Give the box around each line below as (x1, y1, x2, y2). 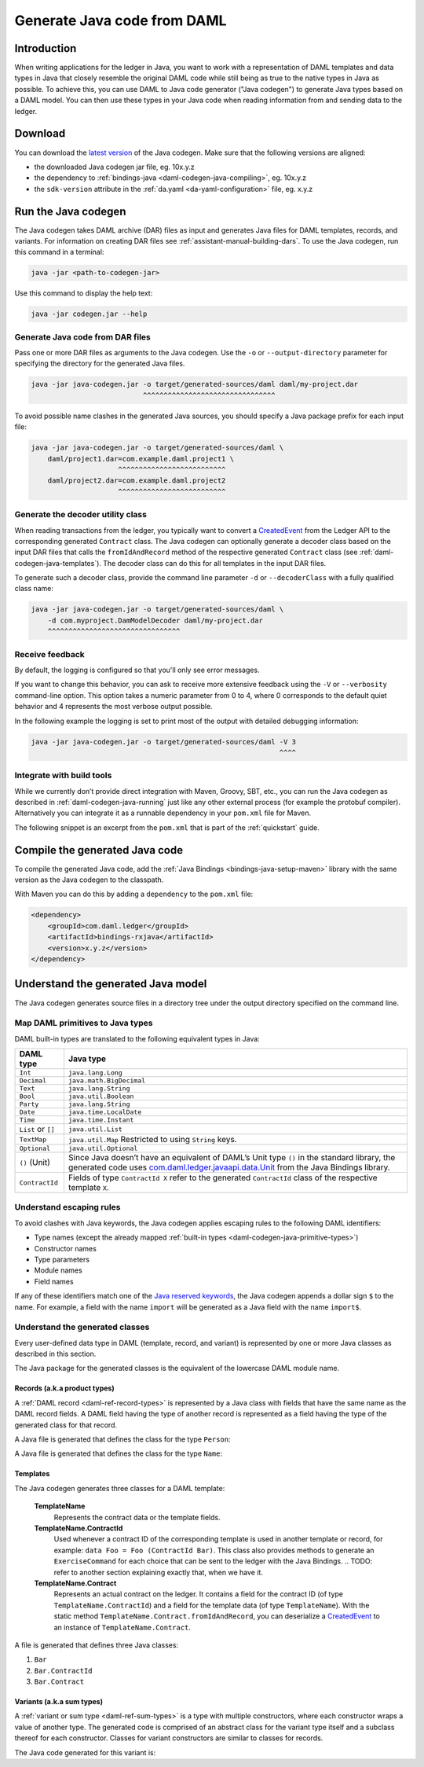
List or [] (19, 1124, 55, 1135)
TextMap (19, 1135, 47, 1144)
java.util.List (68, 1125, 123, 1133)
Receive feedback (14, 648, 86, 659)
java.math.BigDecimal (68, 1077, 146, 1085)
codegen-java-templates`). (14, 558, 102, 568)
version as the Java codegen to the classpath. (14, 875, 164, 884)
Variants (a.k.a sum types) (14, 1697, 104, 1706)
